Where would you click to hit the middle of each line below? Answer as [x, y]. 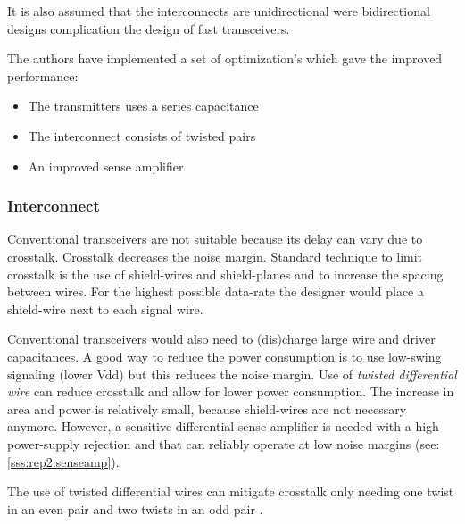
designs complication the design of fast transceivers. [149, 28]
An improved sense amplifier [106, 166]
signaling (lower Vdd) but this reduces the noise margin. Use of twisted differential [232, 374]
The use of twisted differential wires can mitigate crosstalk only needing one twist [231, 491]
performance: [43, 75]
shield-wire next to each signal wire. [105, 308]
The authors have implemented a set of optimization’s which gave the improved [225, 58]
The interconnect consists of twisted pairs [142, 135]
